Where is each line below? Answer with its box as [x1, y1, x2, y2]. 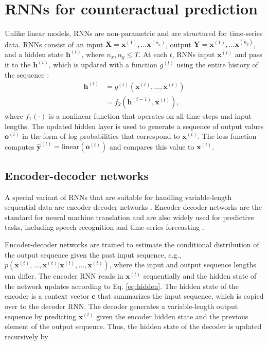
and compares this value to [109, 141, 194, 152]
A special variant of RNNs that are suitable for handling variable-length [5, 191, 232, 202]
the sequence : [5, 69, 49, 80]
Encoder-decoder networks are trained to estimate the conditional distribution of [5, 239, 259, 249]
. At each [138, 48, 168, 59]
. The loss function [198, 131, 257, 141]
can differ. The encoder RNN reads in [5, 270, 123, 281]
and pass [235, 48, 262, 59]
